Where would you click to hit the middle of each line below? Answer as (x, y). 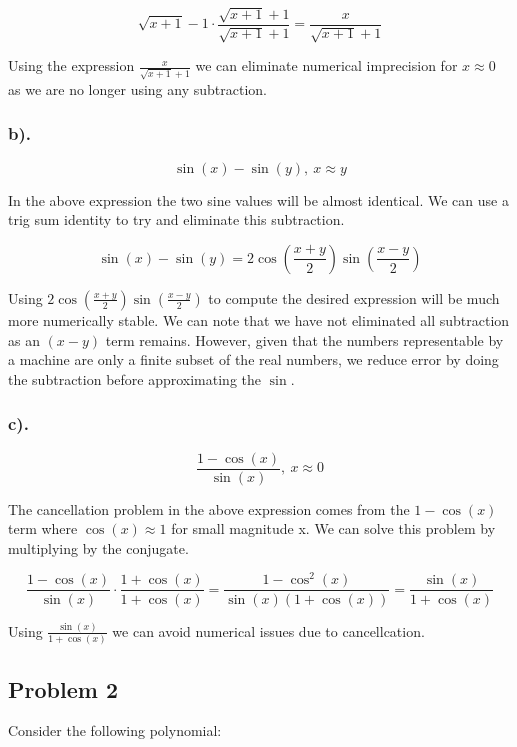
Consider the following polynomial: (115, 730)
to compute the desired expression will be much (354, 297)
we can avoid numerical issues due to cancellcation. (268, 630)
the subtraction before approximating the (135, 378)
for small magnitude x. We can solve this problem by (333, 528)
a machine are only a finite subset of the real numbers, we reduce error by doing (253, 359)
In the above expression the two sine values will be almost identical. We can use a (258, 199)
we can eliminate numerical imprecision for (326, 65)
